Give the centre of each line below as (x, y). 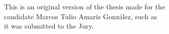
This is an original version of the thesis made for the (84, 6)
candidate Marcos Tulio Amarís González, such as (81, 16)
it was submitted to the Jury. (49, 26)
